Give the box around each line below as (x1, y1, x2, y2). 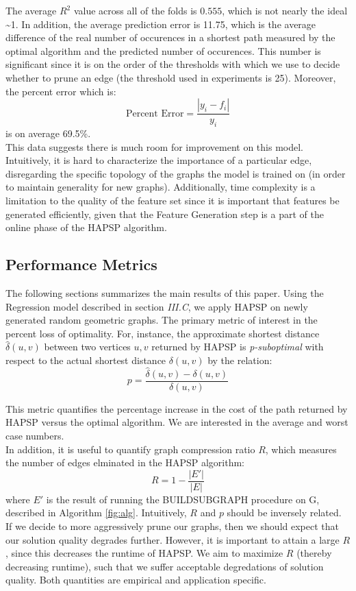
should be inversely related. (227, 505, 342, 520)
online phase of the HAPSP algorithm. (5, 220, 167, 234)
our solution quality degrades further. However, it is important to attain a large (5, 532, 340, 546)
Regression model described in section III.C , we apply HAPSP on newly (5, 299, 308, 313)
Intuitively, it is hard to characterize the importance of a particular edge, (5, 153, 312, 167)
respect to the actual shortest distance (5, 352, 166, 367)
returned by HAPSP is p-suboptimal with (151, 339, 324, 354)
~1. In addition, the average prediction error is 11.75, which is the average (5, 16, 316, 31)
